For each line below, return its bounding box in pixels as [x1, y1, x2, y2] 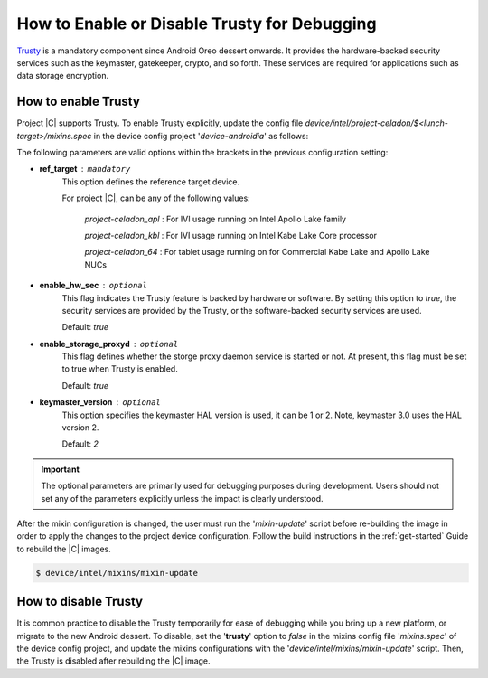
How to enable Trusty [16, 94, 140, 109]
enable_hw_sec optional [39, 280, 148, 291]
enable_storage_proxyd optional [39, 338, 179, 349]
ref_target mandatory [39, 164, 131, 174]
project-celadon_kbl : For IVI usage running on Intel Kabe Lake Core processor [84, 230, 378, 240]
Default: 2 [61, 438, 99, 449]
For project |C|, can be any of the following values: [61, 193, 250, 203]
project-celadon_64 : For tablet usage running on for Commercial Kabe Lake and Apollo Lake [84, 247, 430, 258]
